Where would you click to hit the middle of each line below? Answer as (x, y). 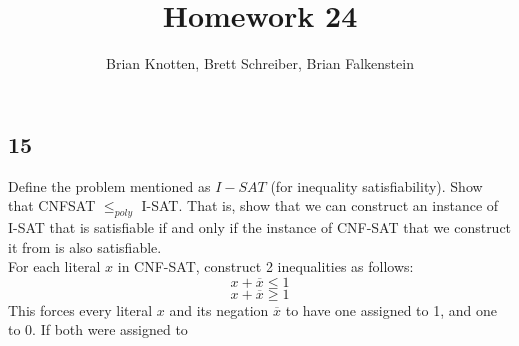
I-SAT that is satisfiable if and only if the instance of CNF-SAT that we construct (260, 226)
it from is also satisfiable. (85, 246)
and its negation (219, 309)
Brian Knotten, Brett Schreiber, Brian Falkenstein (260, 63)
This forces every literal (80, 309)
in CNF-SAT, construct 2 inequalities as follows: (265, 266)
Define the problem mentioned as (109, 185)
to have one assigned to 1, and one (391, 309)
